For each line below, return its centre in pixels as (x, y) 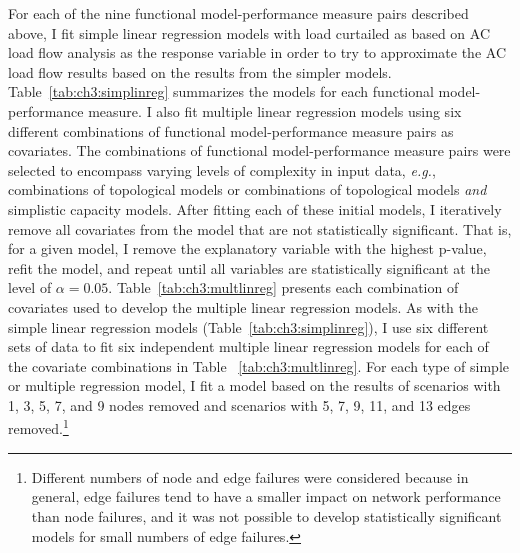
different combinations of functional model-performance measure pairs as (231, 130)
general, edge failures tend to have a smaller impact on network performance (266, 496)
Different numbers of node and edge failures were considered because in (250, 476)
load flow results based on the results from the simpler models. (200, 71)
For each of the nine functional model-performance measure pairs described (238, 13)
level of (30, 287)
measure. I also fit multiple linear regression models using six (275, 110)
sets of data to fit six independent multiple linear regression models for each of (248, 346)
